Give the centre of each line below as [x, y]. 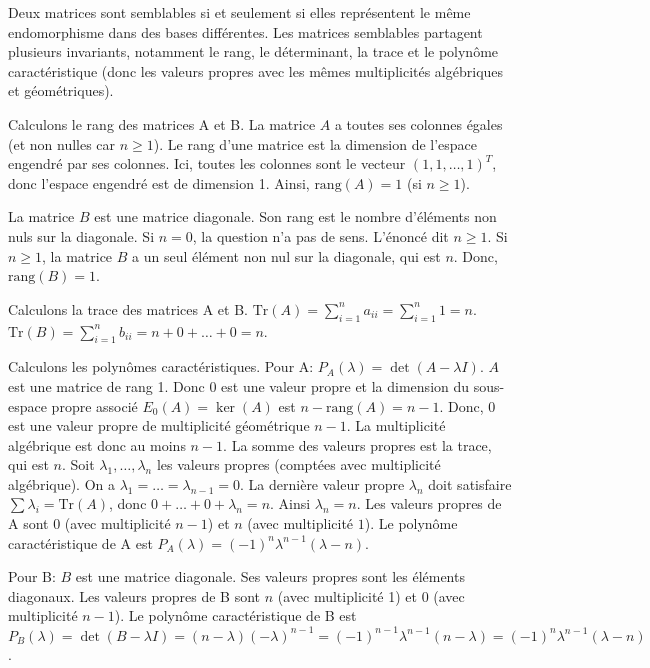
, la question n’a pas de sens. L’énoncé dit [320, 235]
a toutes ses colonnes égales [418, 123]
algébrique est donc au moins [97, 444]
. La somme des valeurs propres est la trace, [357, 444]
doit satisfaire [470, 483]
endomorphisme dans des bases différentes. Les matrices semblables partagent [245, 31]
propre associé [94, 405]
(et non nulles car [62, 143]
